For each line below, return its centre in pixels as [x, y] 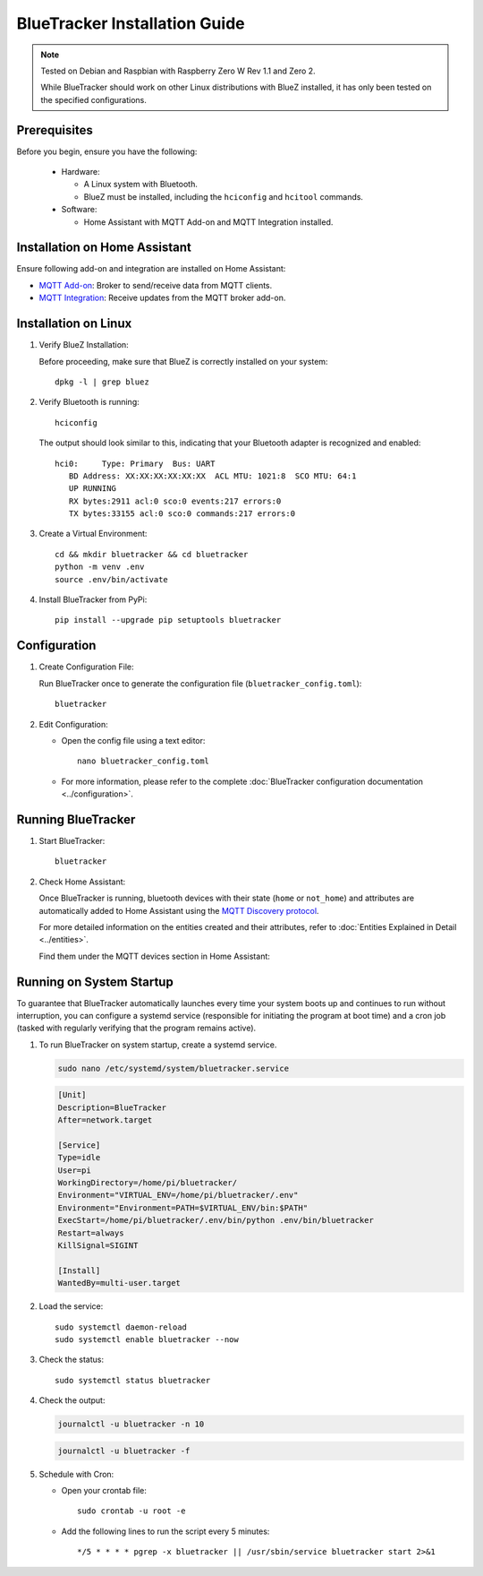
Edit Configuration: [74, 724]
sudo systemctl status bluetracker [133, 1380]
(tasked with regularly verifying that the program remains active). [136, 1028]
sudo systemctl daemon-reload [121, 1327]
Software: [79, 210]
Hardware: [80, 172]
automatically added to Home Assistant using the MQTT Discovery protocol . [179, 910]
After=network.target [105, 1120]
